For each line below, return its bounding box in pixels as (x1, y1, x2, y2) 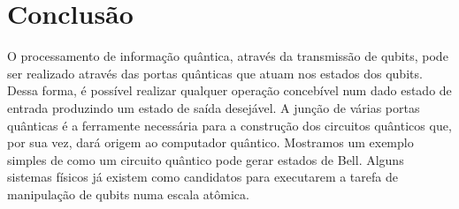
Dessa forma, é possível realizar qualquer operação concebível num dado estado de (7, 81, 452, 100)
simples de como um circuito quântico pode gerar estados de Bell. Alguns (7, 150, 404, 168)
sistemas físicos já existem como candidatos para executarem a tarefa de (7, 168, 398, 186)
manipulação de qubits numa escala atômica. (7, 184, 249, 203)
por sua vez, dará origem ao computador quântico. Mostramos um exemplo (7, 133, 414, 152)
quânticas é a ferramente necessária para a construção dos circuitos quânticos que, (7, 116, 452, 134)
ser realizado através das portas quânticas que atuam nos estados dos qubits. (7, 63, 423, 82)
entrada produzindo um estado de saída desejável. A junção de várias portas (7, 98, 420, 116)
